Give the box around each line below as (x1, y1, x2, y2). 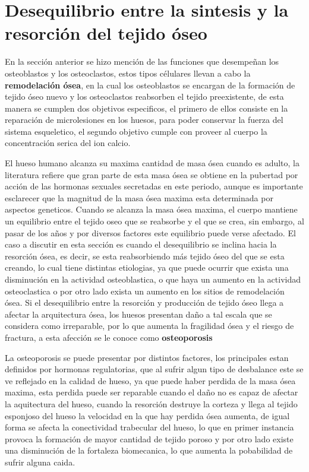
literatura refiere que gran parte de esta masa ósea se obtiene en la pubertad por (5, 168, 298, 180)
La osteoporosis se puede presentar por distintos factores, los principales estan (5, 351, 289, 363)
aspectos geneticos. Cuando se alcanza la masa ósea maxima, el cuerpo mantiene (5, 203, 298, 216)
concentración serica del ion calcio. (5, 137, 131, 149)
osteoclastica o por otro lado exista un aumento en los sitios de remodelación (5, 284, 285, 297)
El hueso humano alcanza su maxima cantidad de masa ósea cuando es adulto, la (5, 157, 299, 169)
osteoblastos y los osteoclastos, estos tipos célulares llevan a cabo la (5, 66, 251, 79)
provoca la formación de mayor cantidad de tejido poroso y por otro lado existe (5, 432, 294, 445)
